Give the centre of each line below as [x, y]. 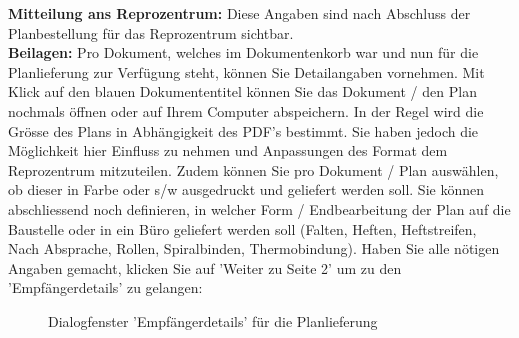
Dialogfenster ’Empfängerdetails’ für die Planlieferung [213, 320]
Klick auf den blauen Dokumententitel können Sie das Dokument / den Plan [242, 91]
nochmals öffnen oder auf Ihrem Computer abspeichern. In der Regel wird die [246, 110]
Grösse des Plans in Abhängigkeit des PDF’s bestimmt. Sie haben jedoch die [243, 130]
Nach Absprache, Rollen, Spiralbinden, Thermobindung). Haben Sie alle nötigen [254, 248]
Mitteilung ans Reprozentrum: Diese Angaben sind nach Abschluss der [239, 13]
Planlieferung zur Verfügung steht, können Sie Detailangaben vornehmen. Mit [246, 71]
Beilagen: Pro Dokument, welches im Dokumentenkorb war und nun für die [243, 52]
